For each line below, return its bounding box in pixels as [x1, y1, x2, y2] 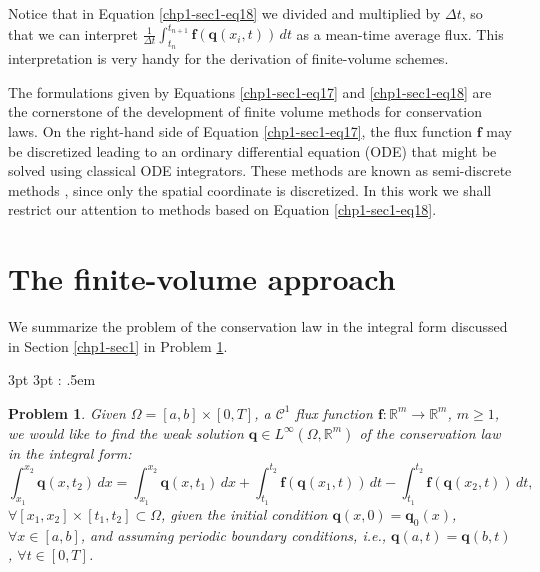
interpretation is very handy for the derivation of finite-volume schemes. [8, 48, 449, 69]
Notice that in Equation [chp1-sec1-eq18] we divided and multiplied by [8, 3, 441, 23]
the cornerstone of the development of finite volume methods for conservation [8, 101, 483, 122]
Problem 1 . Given [8, 402, 126, 423]
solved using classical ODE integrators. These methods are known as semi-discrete [8, 160, 512, 181]
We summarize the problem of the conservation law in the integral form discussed [8, 316, 508, 337]
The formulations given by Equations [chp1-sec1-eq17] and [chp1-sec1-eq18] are [8, 81, 492, 102]
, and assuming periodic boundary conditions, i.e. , [80, 524, 387, 545]
